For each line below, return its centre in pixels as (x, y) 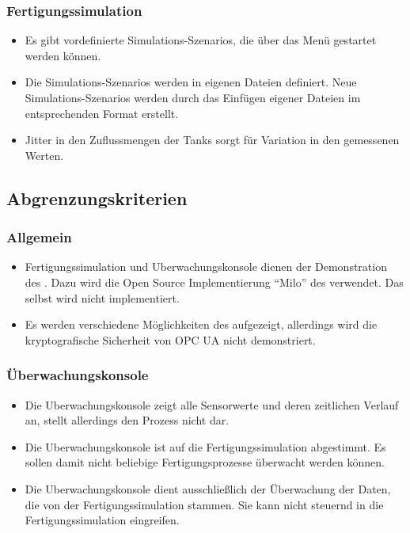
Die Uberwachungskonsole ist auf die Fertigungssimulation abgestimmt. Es (205, 446)
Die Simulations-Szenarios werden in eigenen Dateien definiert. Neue (191, 82)
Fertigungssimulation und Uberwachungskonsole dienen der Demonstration (206, 266)
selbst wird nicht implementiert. (102, 297)
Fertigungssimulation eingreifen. (102, 520)
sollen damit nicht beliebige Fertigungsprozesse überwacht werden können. (205, 462)
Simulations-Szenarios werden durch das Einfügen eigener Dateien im (193, 97)
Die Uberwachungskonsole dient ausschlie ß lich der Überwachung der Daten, (208, 488)
